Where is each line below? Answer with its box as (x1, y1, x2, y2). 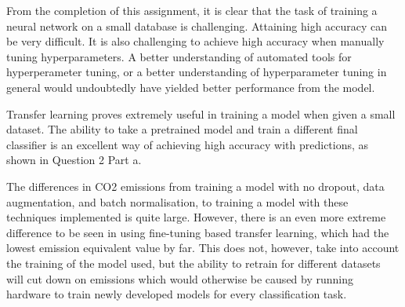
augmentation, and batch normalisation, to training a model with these (6, 193, 349, 210)
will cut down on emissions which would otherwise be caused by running (6, 270, 354, 287)
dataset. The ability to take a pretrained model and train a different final (6, 121, 358, 137)
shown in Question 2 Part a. (6, 152, 142, 168)
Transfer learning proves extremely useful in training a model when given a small (6, 105, 396, 122)
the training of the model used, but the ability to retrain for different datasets (6, 254, 381, 271)
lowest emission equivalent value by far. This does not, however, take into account (6, 239, 400, 256)
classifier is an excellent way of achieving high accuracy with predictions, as (6, 136, 369, 152)
